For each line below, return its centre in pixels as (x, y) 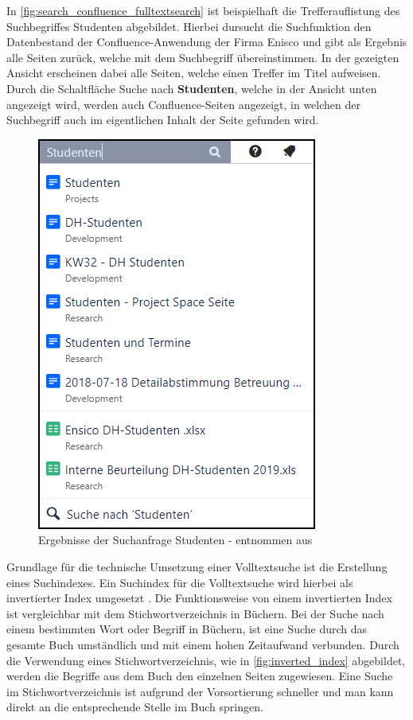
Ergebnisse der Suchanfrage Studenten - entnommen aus (175, 540)
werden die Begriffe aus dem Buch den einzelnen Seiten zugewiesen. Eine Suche (200, 676)
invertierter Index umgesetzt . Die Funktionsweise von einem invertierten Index (199, 598)
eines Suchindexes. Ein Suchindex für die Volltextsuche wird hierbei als (180, 582)
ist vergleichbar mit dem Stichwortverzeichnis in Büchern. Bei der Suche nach (195, 613)
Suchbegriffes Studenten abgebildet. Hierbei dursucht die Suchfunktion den (189, 26)
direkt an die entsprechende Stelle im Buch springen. (135, 707)
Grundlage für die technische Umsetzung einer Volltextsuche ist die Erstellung (197, 566)
